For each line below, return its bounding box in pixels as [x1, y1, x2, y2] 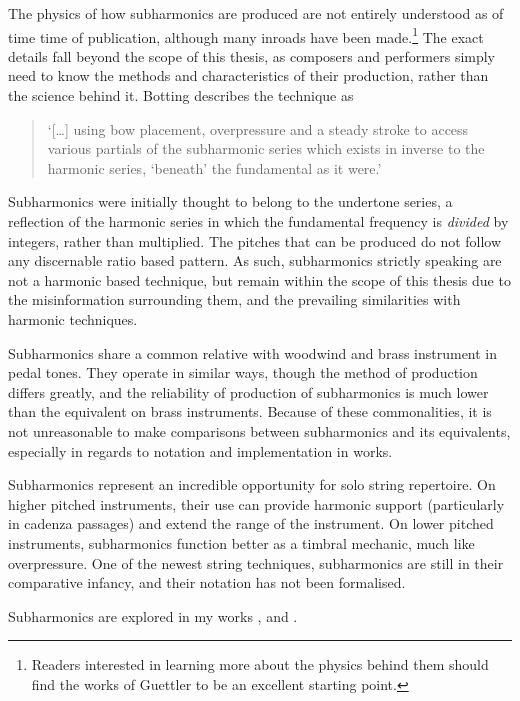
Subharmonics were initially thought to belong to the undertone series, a [8, 191, 453, 212]
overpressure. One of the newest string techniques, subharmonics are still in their [8, 552, 504, 573]
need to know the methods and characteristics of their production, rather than [8, 65, 489, 86]
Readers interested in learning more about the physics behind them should [31, 654, 489, 675]
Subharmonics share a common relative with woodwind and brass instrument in [8, 342, 498, 363]
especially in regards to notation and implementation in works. [8, 440, 393, 461]
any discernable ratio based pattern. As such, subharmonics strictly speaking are [8, 250, 502, 271]
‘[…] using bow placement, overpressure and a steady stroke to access [47, 118, 469, 139]
